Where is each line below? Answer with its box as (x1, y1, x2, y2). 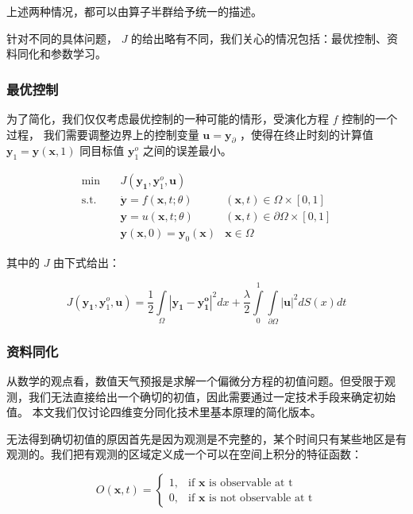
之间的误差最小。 (142, 142, 232, 159)
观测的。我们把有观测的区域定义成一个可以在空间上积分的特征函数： (6, 446, 362, 462)
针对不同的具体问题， (6, 29, 118, 46)
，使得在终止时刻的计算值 (240, 126, 374, 142)
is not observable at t (209, 492, 313, 504)
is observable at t (209, 477, 293, 489)
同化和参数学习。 (17, 45, 106, 62)
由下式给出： (53, 254, 121, 271)
